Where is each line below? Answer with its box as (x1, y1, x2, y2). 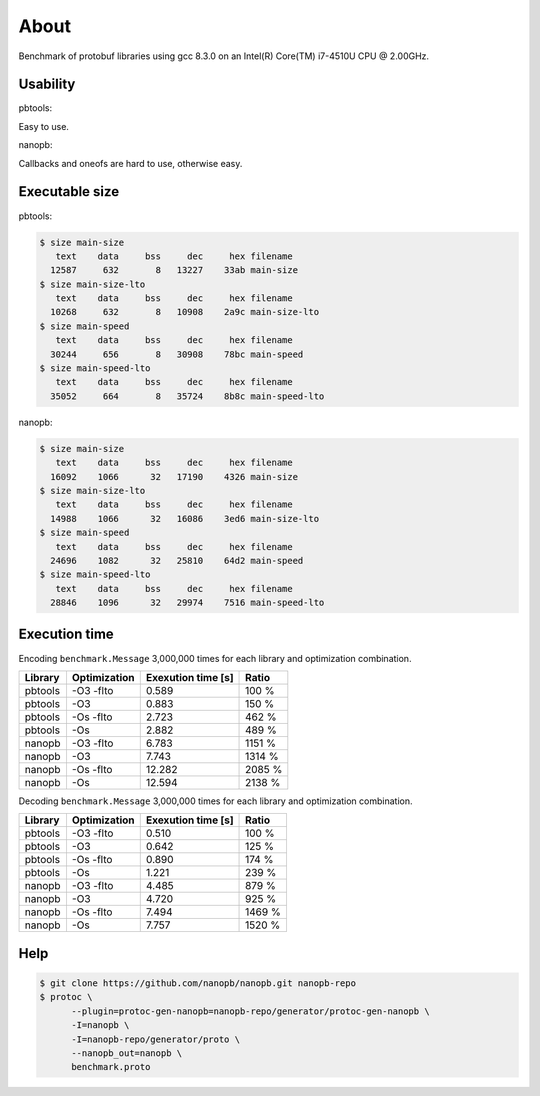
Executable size (18, 183, 120, 200)
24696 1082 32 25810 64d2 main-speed (50, 555, 304, 566)
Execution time (18, 626, 114, 643)
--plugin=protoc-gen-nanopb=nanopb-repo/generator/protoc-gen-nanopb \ (71, 1005, 430, 1017)
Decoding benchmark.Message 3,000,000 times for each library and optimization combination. (18, 795, 413, 807)
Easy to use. (18, 120, 70, 132)
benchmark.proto (71, 1061, 151, 1073)
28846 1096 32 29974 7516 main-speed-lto (50, 597, 325, 609)
